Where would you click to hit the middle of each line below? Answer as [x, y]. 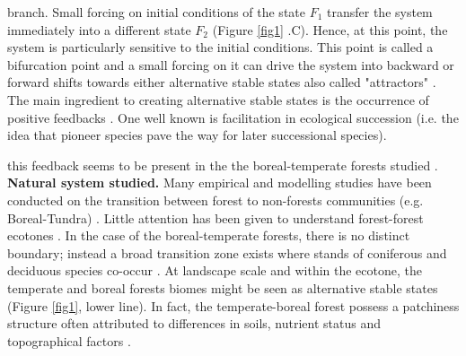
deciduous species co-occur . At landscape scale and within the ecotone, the [215, 270]
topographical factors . [69, 340]
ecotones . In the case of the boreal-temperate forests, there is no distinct [209, 235]
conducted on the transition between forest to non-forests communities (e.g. [215, 200]
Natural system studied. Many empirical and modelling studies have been [220, 182]
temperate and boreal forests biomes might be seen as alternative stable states [223, 287]
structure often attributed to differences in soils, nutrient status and [194, 323]
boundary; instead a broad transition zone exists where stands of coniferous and [227, 252]
